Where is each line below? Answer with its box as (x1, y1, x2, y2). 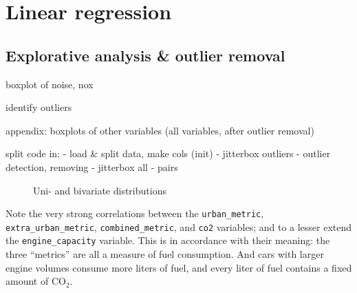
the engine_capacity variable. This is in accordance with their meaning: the (6, 233, 330, 247)
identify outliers (6, 100, 72, 114)
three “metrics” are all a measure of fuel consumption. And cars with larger (6, 247, 324, 261)
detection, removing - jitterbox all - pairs (6, 159, 178, 174)
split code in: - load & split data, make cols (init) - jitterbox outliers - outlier (6, 146, 331, 161)
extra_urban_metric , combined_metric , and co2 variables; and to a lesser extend (6, 219, 352, 234)
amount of (6, 274, 49, 288)
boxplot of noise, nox (6, 77, 94, 91)
